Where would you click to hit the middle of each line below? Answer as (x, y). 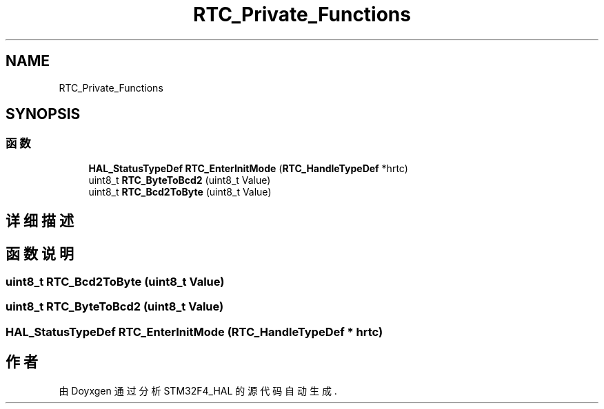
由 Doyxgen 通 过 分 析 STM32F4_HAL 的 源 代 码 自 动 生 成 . (198, 390)
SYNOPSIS (43, 114)
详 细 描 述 (40, 221)
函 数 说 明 (40, 253)
